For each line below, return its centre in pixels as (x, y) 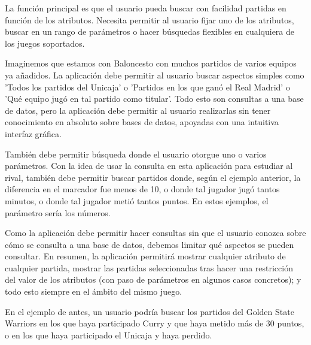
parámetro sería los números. (58, 212)
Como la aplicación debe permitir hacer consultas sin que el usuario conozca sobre (155, 233)
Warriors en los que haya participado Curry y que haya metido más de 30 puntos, (155, 323)
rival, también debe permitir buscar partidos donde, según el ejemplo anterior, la (153, 177)
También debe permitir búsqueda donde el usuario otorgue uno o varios (136, 154)
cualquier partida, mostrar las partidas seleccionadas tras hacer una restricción (149, 267)
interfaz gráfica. (33, 133)
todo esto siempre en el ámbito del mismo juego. (94, 291)
